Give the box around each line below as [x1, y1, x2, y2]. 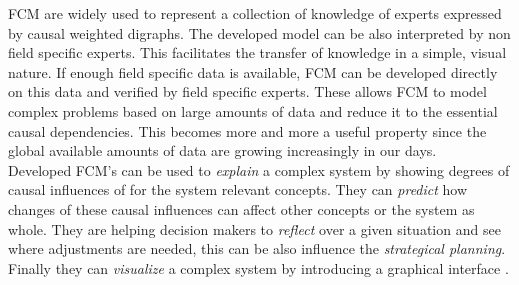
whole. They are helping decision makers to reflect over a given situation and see [8, 218, 501, 239]
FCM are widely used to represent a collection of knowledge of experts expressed [8, 3, 502, 23]
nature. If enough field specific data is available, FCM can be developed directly [8, 61, 498, 82]
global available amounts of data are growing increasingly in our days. [8, 140, 437, 161]
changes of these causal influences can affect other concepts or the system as [8, 198, 475, 219]
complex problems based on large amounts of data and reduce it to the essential [8, 100, 498, 121]
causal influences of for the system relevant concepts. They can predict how [8, 179, 468, 200]
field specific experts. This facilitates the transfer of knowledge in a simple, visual [8, 42, 507, 63]
